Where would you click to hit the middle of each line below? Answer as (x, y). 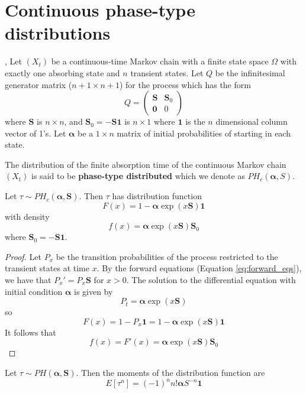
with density (27, 216)
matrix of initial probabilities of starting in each (204, 133)
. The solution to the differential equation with (211, 280)
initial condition (34, 291)
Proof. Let (23, 256)
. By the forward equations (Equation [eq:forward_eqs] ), (199, 268)
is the (195, 121)
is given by (93, 291)
